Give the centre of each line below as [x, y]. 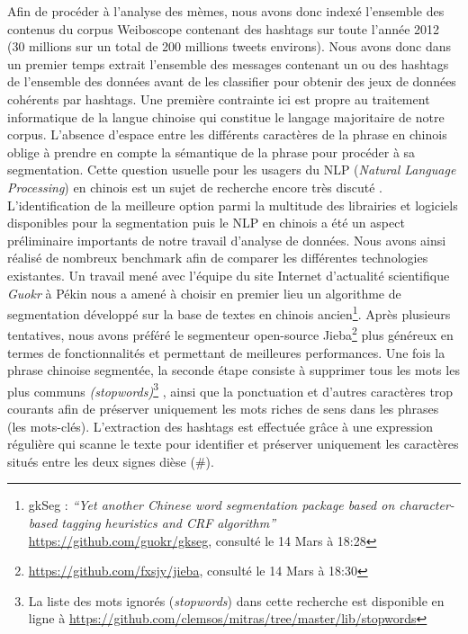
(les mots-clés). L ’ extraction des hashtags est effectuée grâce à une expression [220, 426]
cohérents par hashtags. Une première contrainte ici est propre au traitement [219, 98]
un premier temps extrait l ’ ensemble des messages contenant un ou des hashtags [228, 63]
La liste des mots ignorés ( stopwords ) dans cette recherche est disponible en [236, 600]
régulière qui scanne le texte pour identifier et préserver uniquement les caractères [233, 444]
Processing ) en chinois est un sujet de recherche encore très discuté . [195, 187]
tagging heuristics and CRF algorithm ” [169, 522]
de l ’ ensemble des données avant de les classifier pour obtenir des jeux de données [232, 81]
